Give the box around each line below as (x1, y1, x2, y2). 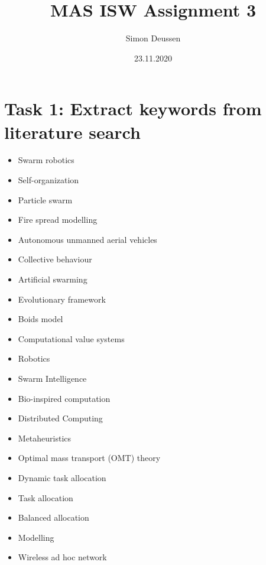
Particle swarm (18, 193, 73, 206)
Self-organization (18, 174, 79, 186)
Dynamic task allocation (18, 471, 106, 483)
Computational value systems (18, 332, 125, 345)
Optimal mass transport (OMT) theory (18, 452, 161, 464)
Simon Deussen (125, 32, 181, 44)
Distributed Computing (18, 412, 103, 424)
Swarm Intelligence (18, 372, 87, 384)
